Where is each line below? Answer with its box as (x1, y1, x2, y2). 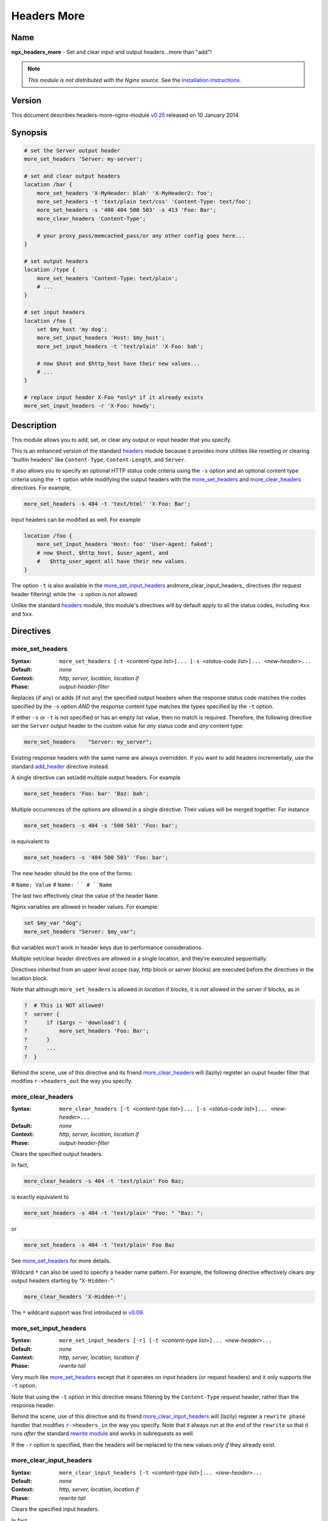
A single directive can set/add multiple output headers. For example (11, 774, 181, 781)
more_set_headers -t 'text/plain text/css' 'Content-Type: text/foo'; (36, 198, 252, 205)
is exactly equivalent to (11, 1193, 69, 1201)
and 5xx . (11, 610, 33, 618)
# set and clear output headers (24, 172, 121, 179)
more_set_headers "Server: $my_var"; (24, 928, 137, 935)
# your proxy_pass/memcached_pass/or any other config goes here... (36, 232, 245, 239)
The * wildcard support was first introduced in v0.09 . (11, 1309, 145, 1317)
